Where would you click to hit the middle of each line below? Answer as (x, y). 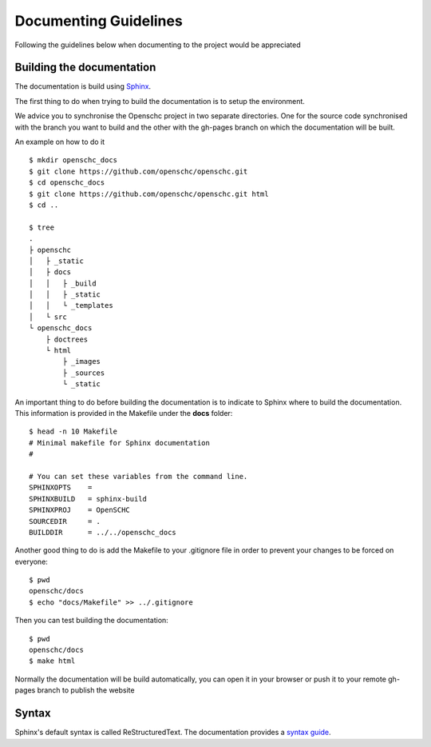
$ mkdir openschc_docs (73, 160)
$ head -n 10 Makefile (73, 431)
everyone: (31, 561)
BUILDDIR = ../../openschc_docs (103, 532)
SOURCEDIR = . (65, 521)
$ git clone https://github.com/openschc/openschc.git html (149, 194)
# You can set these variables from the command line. (138, 476)
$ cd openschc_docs (67, 183)
